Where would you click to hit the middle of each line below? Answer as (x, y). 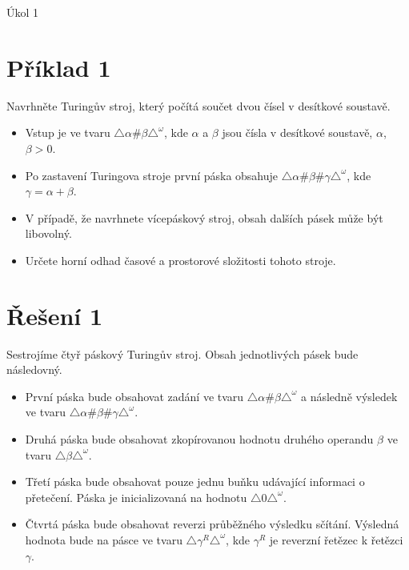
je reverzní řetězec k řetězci (336, 539)
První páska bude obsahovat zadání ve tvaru (134, 396)
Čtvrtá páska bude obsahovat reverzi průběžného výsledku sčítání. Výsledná (212, 524)
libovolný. (48, 233)
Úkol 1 (23, 12)
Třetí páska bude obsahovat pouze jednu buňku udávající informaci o (195, 482)
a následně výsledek (349, 396)
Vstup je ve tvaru (68, 132)
